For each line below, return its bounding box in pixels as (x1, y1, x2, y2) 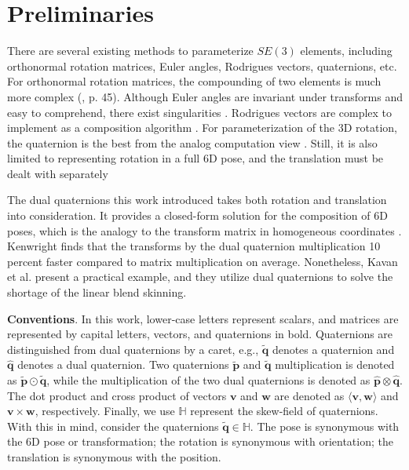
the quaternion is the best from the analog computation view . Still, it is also (7, 134, 378, 151)
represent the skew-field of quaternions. (190, 403, 378, 419)
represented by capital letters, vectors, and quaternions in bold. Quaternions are (7, 326, 393, 342)
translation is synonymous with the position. (7, 448, 221, 465)
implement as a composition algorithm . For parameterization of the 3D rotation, (7, 119, 397, 136)
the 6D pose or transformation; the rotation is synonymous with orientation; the (7, 433, 393, 450)
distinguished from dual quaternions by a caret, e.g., (7, 341, 259, 357)
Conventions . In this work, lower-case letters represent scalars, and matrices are (7, 310, 399, 326)
